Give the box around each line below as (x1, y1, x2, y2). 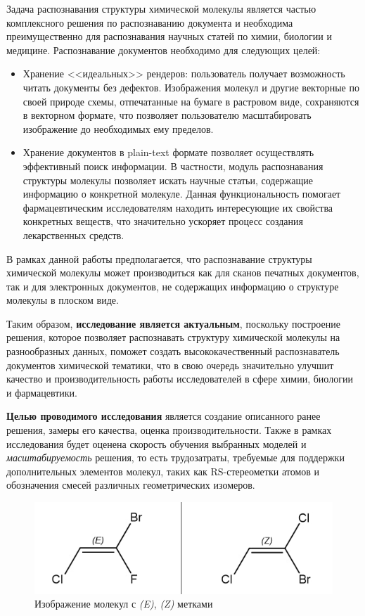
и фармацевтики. (6, 385, 77, 399)
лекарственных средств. (23, 227, 124, 242)
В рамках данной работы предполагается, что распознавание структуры (6, 251, 312, 266)
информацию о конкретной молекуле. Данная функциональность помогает (23, 186, 341, 201)
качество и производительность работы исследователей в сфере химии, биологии (6, 371, 353, 386)
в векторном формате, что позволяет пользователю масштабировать (23, 108, 312, 122)
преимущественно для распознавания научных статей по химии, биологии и (6, 29, 332, 44)
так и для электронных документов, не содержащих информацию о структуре (6, 278, 339, 293)
